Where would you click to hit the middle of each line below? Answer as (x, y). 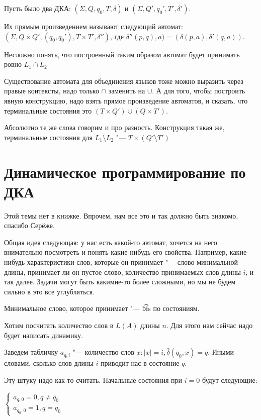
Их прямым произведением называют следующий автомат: (94, 26)
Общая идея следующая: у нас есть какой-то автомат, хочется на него (111, 242)
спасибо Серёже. (29, 225)
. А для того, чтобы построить (199, 91)
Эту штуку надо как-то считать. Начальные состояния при (93, 380)
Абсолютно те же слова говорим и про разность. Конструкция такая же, (114, 127)
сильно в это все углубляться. (49, 291)
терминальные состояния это (48, 110)
